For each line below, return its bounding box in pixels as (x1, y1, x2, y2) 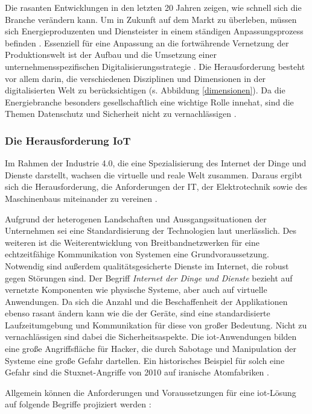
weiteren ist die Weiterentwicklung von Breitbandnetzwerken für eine (5, 236, 260, 248)
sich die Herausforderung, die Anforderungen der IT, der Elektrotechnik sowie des (5, 180, 307, 193)
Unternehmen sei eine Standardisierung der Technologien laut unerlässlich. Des (5, 224, 297, 237)
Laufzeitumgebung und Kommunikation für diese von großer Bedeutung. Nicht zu (5, 318, 307, 331)
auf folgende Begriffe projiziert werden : (5, 398, 151, 410)
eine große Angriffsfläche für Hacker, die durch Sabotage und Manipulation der (5, 342, 296, 355)
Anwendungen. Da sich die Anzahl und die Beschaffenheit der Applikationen (5, 295, 288, 307)
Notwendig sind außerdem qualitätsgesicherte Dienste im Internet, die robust (5, 259, 289, 272)
